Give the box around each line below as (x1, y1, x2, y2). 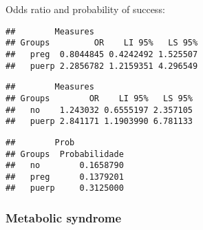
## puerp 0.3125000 (6, 183, 124, 194)
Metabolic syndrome (6, 209, 122, 227)
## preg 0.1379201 (6, 171, 124, 182)
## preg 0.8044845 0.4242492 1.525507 (6, 49, 198, 59)
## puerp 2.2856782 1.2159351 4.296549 (6, 61, 198, 71)
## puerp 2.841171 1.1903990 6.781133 (6, 116, 193, 127)
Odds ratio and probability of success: (6, 2, 165, 16)
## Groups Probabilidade (6, 149, 124, 159)
